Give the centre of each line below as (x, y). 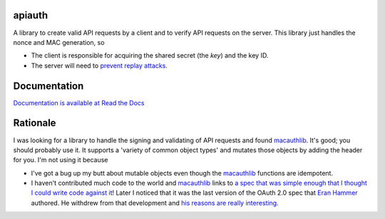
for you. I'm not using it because (61, 160)
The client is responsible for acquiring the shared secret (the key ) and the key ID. (150, 55)
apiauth (31, 15)
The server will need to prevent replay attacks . (99, 65)
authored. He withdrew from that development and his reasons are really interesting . (155, 203)
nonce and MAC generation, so (59, 42)
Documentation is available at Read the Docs (79, 102)
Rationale (35, 123)
